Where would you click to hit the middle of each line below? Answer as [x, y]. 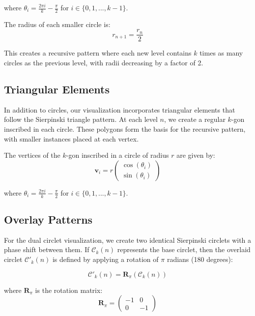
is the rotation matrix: [69, 290]
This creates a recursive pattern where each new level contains [98, 53]
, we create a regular [195, 119]
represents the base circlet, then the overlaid [184, 249]
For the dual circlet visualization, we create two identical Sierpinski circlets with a [128, 240]
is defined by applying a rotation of [105, 259]
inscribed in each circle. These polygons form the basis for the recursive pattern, [125, 129]
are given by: [196, 155]
